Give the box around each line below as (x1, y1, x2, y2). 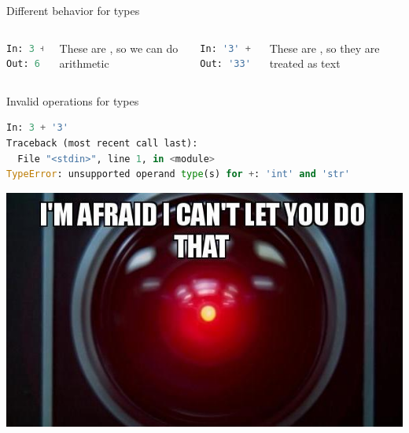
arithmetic (59, 55, 109, 72)
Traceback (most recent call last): (6, 137, 198, 149)
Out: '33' (200, 58, 251, 70)
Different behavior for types (6, 2, 140, 18)
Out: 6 (6, 58, 40, 70)
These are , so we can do (59, 39, 179, 56)
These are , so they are (269, 39, 380, 56)
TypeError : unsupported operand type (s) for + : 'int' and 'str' (6, 168, 350, 180)
